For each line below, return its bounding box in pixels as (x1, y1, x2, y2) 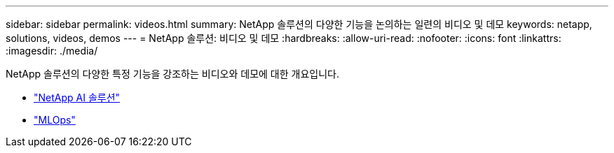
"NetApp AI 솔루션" (34, 92, 121, 103)
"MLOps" (34, 114, 76, 126)
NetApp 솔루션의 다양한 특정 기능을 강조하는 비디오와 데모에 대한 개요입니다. (6, 68, 339, 80)
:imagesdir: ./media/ (6, 45, 98, 57)
